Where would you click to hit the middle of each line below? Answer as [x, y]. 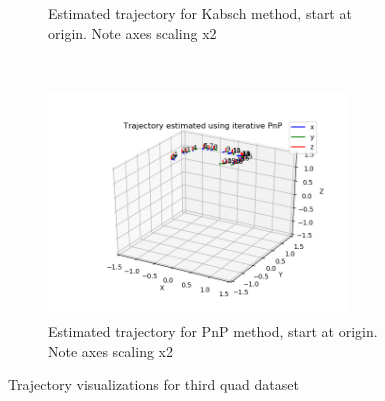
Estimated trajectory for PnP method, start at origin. [213, 331]
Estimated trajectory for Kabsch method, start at [200, 13]
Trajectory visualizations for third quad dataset [153, 384]
